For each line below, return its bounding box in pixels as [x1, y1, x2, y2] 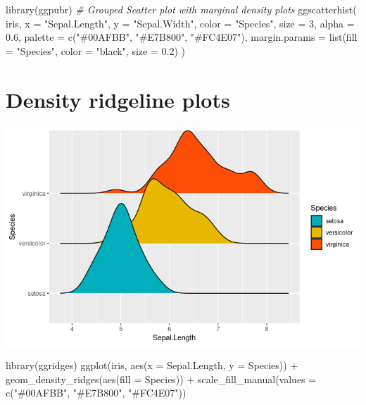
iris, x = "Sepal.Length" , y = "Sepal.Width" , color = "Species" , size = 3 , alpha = [6, 15, 355, 30]
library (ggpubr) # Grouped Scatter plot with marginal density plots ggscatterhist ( [6, 2, 357, 16]
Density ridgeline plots [6, 85, 230, 113]
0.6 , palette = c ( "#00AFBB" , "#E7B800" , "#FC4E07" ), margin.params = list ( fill [6, 30, 358, 44]
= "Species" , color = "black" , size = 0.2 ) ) [6, 43, 185, 58]
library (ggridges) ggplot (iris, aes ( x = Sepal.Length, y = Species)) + [6, 358, 298, 373]
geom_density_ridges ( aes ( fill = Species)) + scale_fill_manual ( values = [6, 371, 317, 386]
